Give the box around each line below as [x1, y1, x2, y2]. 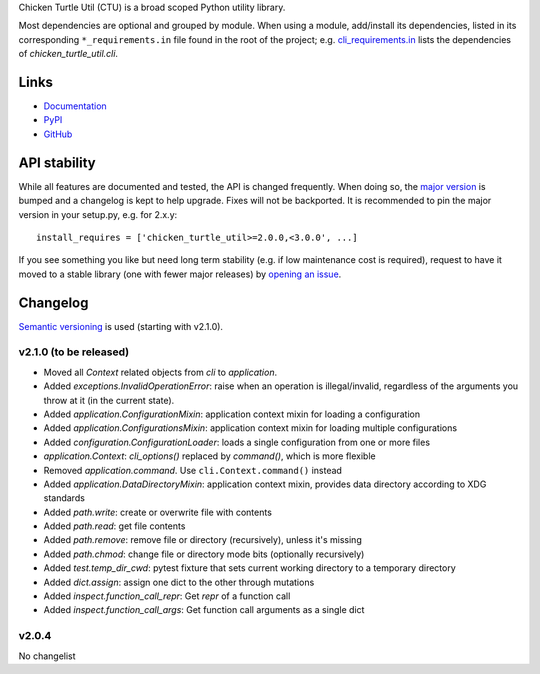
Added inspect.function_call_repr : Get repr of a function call [43, 590, 291, 602]
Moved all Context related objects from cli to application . [43, 366, 278, 378]
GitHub [43, 128, 73, 140]
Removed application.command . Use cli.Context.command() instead [43, 464, 342, 476]
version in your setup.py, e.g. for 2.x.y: [18, 208, 178, 220]
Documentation [43, 100, 107, 112]
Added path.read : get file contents [43, 520, 186, 532]
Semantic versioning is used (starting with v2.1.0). [18, 320, 224, 332]
